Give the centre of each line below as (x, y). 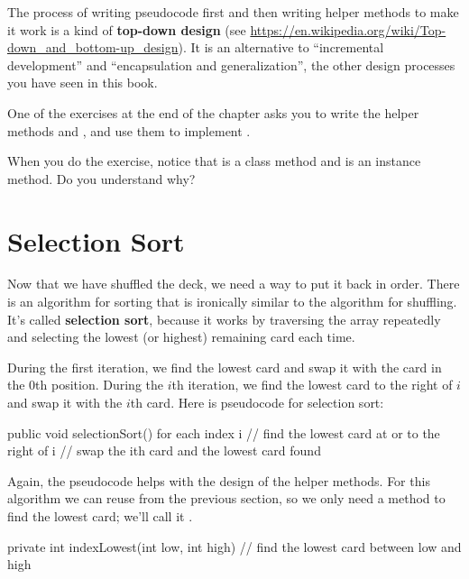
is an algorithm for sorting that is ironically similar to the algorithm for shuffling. (232, 302)
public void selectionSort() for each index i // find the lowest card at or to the (224, 432)
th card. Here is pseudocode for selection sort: (257, 403)
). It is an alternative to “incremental (281, 47)
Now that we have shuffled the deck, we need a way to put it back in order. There (234, 284)
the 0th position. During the (86, 385)
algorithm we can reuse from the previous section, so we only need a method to (226, 498)
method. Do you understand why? (101, 178)
